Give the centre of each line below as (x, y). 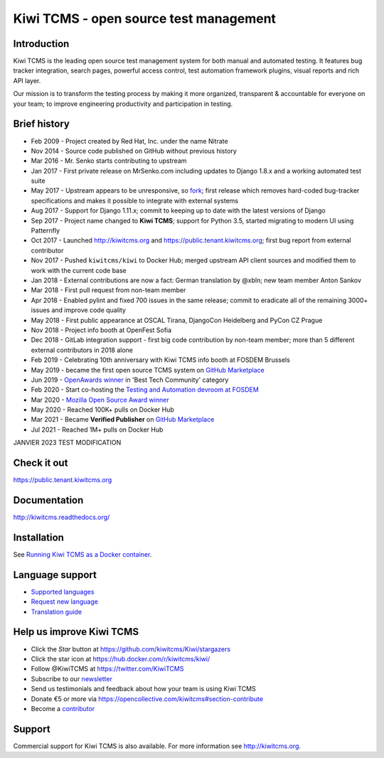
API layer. (27, 80)
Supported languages (63, 592)
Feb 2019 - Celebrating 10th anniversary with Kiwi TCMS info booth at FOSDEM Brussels (161, 360)
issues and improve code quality (78, 310)
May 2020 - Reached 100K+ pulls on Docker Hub (102, 410)
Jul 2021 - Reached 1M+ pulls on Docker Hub (97, 429)
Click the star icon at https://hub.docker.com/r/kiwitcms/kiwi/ (121, 658)
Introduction (41, 44)
